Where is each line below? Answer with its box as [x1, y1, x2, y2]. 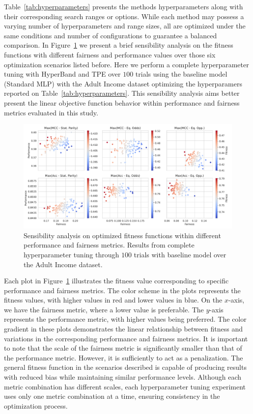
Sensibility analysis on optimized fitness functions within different [24, 230, 221, 240]
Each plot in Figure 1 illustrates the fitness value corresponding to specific [4, 276, 229, 286]
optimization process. [4, 400, 68, 411]
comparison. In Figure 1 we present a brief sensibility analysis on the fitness [4, 40, 233, 50]
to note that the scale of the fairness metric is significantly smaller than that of [4, 343, 242, 353]
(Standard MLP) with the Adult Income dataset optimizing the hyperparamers [4, 78, 242, 88]
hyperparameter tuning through [24, 249, 119, 259]
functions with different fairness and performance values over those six [4, 49, 216, 59]
